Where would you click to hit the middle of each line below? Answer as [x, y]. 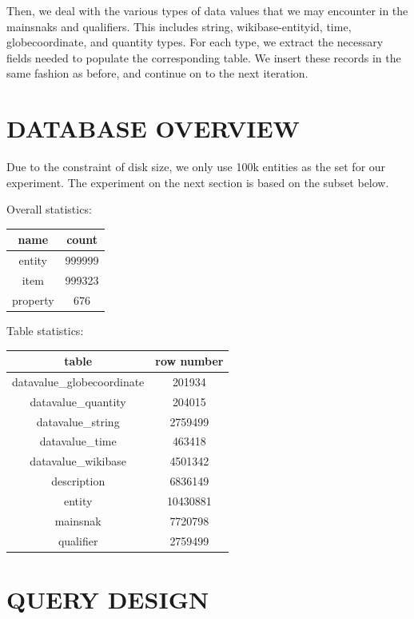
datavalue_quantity [78, 401]
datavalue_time [78, 441]
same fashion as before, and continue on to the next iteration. [157, 73]
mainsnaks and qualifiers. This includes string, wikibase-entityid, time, [179, 26]
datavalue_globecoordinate [78, 381]
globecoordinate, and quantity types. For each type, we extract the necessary [195, 42]
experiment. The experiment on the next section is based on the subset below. [198, 182]
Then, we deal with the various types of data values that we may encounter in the [207, 10]
